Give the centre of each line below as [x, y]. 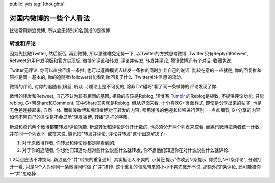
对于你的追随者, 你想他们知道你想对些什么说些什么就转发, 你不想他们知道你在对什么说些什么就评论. [126, 150]
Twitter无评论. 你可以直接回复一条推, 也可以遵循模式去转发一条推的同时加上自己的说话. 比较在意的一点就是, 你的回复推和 [135, 70]
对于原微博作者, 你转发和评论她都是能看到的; [69, 143]
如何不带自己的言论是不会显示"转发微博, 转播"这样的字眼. [69, 117]
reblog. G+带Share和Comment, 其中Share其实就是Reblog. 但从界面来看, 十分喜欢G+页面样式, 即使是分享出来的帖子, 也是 [136, 103]
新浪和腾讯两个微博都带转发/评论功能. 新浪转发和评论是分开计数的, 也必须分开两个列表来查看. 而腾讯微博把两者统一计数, [135, 127]
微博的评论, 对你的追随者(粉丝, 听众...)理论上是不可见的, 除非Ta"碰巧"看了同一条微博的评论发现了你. [114, 86]
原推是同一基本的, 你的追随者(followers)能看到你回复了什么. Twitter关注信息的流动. [96, 77]
